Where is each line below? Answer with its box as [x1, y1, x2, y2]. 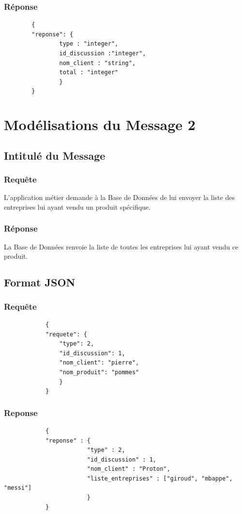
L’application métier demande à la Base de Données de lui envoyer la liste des [4, 192, 235, 202]
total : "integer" [59, 69, 119, 76]
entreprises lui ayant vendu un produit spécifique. [4, 201, 151, 212]
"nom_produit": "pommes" [59, 368, 139, 376]
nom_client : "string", [59, 59, 136, 66]
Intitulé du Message [4, 148, 106, 163]
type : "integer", [59, 40, 119, 48]
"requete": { [45, 331, 87, 338]
